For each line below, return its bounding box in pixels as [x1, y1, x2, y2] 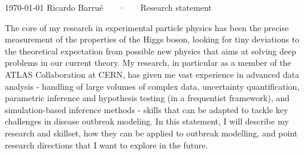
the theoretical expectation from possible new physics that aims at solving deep [5, 44, 297, 57]
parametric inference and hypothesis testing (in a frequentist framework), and [5, 92, 290, 104]
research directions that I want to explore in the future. [5, 138, 208, 151]
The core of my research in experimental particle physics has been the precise [5, 21, 289, 34]
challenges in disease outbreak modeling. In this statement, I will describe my [5, 115, 289, 127]
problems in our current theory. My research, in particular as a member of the [5, 56, 291, 69]
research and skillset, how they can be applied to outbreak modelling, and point [5, 126, 298, 139]
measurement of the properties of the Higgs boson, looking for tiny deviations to [5, 33, 300, 45]
